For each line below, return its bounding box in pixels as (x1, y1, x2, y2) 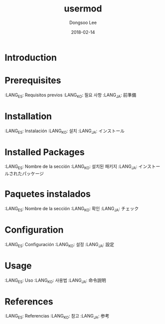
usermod (64, 3, 102, 14)
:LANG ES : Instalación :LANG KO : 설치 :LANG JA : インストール (4, 128, 125, 135)
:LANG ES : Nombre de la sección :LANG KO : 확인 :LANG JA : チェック (4, 206, 139, 213)
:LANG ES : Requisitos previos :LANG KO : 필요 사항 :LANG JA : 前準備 (4, 92, 137, 99)
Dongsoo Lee (69, 19, 97, 25)
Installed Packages (4, 146, 85, 158)
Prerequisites (4, 75, 62, 86)
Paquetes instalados (4, 188, 91, 200)
